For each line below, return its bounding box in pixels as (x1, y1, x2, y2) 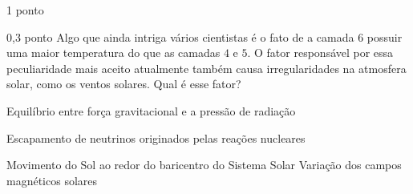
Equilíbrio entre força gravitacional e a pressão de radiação (6, 102, 296, 119)
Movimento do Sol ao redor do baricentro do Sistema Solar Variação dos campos (6, 156, 402, 173)
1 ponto (6, 2, 44, 18)
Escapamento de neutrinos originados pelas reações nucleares (6, 129, 306, 146)
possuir (366, 28, 403, 45)
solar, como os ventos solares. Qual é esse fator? (6, 75, 241, 92)
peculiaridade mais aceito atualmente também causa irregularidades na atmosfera (6, 59, 407, 76)
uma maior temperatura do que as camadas (6, 44, 221, 61)
